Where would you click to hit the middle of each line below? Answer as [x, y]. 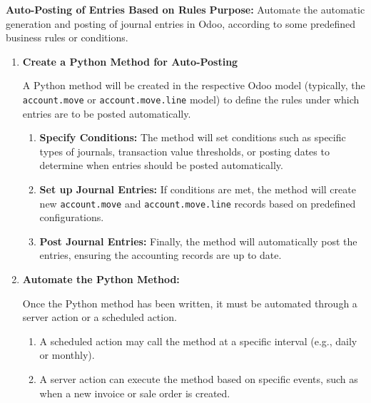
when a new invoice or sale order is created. [135, 393]
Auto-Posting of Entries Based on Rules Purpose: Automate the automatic [185, 9]
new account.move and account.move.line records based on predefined [198, 203]
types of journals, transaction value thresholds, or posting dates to [184, 151]
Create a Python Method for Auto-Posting [130, 61]
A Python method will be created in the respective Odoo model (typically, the [194, 85]
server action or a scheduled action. [100, 317]
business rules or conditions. [67, 37]
